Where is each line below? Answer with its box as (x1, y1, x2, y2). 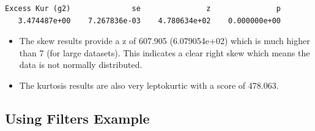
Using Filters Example (5, 108, 150, 127)
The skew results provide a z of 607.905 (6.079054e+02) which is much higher (19, 34, 310, 47)
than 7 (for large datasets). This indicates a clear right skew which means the (19, 46, 310, 59)
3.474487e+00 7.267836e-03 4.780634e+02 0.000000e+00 (18, 16, 281, 25)
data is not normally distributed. (19, 58, 143, 71)
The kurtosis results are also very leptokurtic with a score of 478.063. (19, 78, 279, 91)
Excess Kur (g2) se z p (5, 4, 281, 13)
